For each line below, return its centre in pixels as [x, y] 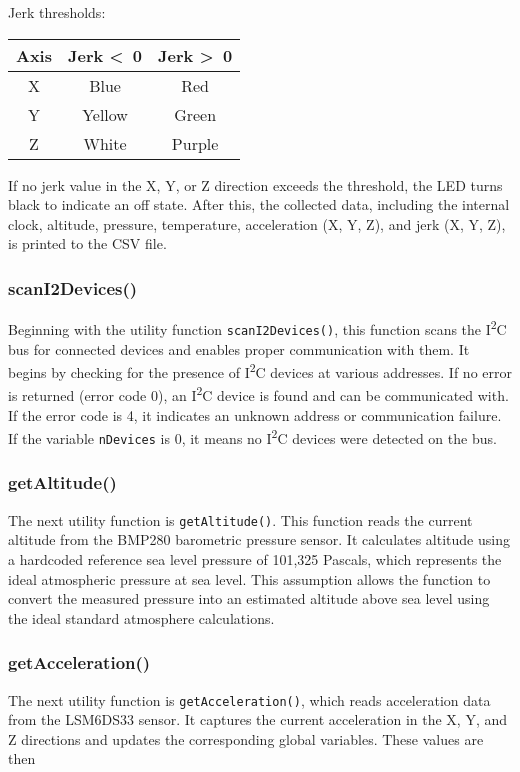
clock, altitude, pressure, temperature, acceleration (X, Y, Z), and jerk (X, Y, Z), [257, 223]
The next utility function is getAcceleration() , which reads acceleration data [249, 699]
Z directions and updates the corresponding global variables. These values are [246, 738]
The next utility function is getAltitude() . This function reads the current [240, 519]
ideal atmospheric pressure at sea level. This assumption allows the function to [249, 578]
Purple [195, 143]
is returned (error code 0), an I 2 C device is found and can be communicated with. [258, 393]
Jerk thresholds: [57, 12]
